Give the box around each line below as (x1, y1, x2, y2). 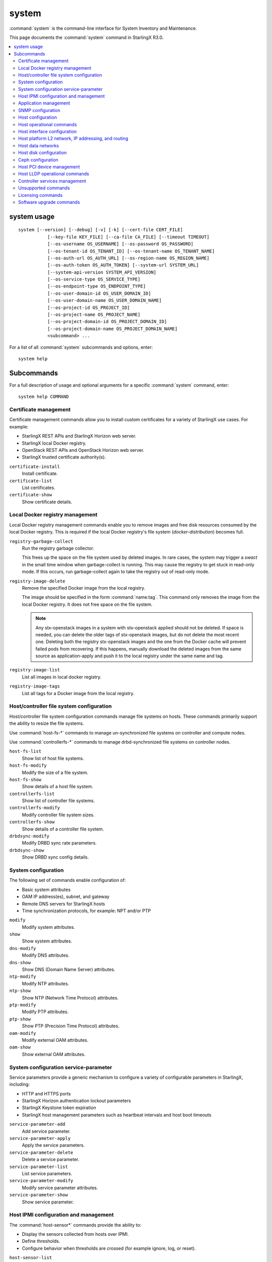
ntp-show (9, 988, 31, 994)
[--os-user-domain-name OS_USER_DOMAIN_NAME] (47, 298, 162, 303)
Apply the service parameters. (22, 1142, 85, 1148)
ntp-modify (9, 974, 36, 979)
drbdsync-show (9, 847, 44, 853)
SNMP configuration (18, 107, 60, 113)
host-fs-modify (9, 763, 47, 768)
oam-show (9, 1044, 31, 1050)
